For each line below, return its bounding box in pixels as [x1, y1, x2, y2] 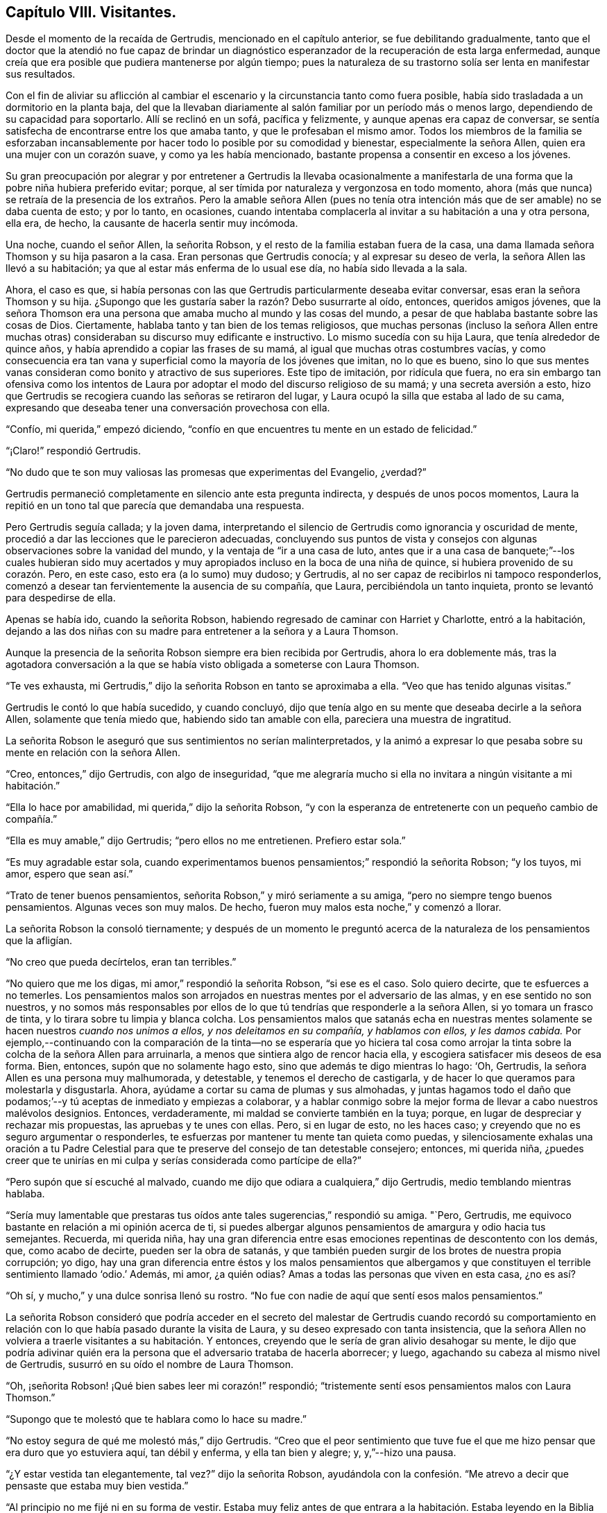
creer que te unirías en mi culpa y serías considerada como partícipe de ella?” [6, 1154, 362, 1167]
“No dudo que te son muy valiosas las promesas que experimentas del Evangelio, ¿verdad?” [6, 466, 427, 479]
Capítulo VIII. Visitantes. [6, 3, 177, 21]
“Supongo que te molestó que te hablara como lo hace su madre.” [6, 1413, 307, 1426]
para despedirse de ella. [6, 592, 116, 604]
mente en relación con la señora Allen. [6, 746, 181, 759]
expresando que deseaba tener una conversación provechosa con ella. [6, 402, 330, 414]
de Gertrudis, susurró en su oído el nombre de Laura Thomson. [6, 1358, 294, 1371]
